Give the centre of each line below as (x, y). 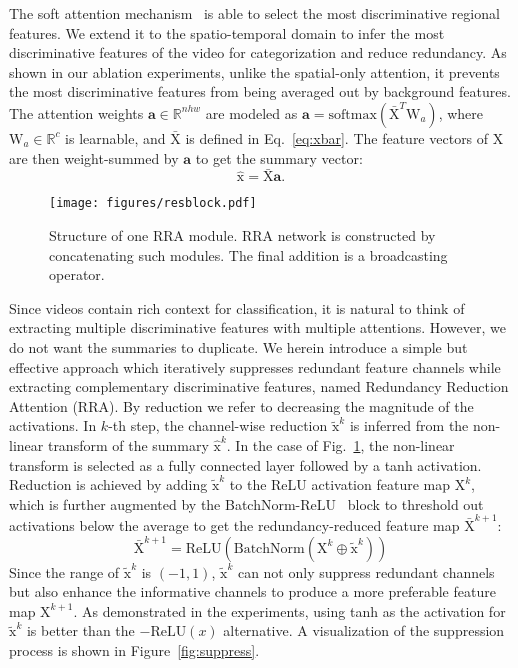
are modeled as (251, 112)
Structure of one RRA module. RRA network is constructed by (242, 235)
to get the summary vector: (279, 157)
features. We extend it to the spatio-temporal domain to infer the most (227, 32)
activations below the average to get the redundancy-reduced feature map (234, 525)
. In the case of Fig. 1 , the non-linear (340, 444)
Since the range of (64, 571)
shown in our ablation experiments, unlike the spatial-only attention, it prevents (254, 71)
